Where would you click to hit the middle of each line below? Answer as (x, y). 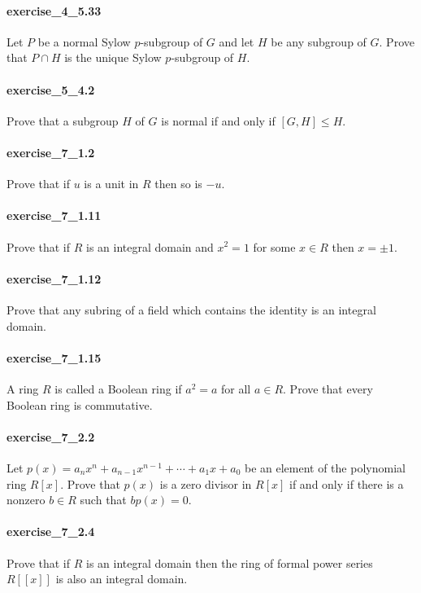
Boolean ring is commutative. (80, 404)
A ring (23, 388)
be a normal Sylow (84, 41)
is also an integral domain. (122, 579)
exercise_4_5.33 (54, 10)
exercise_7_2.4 (51, 532)
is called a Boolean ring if (118, 388)
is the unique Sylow (113, 57)
